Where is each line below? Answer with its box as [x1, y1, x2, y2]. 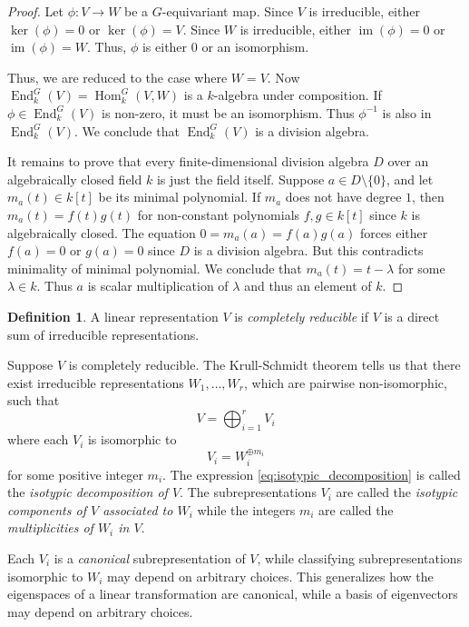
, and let [386, 169, 434, 188]
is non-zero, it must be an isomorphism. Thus [102, 103, 355, 122]
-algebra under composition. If [213, 85, 382, 104]
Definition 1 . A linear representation [7, 306, 219, 325]
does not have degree [285, 187, 402, 206]
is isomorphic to [87, 430, 177, 449]
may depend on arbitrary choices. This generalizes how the [107, 566, 434, 585]
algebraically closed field [7, 169, 142, 188]
